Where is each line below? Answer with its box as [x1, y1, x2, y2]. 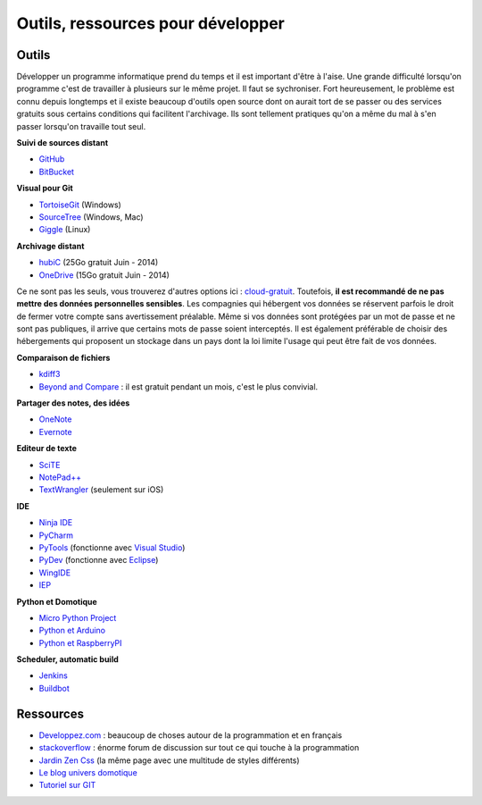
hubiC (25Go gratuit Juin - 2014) [38, 257, 159, 268]
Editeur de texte [16, 443, 78, 454]
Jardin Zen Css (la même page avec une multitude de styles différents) [38, 755, 300, 766]
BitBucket [38, 166, 75, 177]
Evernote [38, 426, 72, 437]
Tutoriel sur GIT [38, 780, 96, 791]
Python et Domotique [16, 596, 97, 607]
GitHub [38, 154, 65, 164]
